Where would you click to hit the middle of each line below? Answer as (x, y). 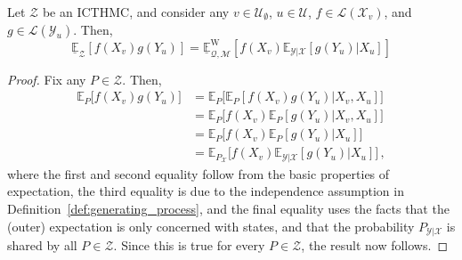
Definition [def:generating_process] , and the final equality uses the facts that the (228, 208)
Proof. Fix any (47, 79)
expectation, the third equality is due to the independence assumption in (206, 191)
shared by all (42, 245)
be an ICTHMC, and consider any (136, 12)
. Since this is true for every (189, 245)
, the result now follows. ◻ (374, 245)
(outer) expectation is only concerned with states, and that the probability (211, 226)
